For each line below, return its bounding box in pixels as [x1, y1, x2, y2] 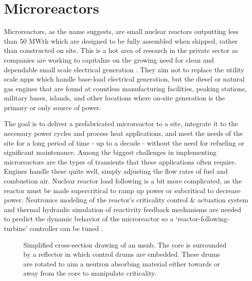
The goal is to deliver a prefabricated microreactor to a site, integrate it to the [4, 118, 238, 129]
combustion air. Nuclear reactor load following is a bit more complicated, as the [4, 176, 242, 186]
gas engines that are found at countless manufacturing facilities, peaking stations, [4, 83, 247, 93]
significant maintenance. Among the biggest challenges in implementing [4, 147, 216, 157]
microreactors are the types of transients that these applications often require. [4, 156, 236, 166]
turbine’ [4, 223, 28, 233]
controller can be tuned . [29, 223, 103, 233]
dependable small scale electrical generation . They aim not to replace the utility [4, 64, 245, 74]
